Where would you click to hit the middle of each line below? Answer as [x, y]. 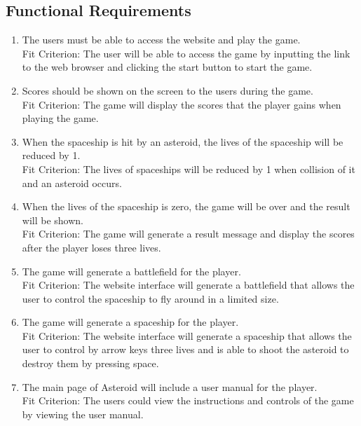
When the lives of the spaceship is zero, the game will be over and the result [186, 206]
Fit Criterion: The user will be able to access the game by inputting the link [186, 53]
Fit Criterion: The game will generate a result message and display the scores [188, 234]
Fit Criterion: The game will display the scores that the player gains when [182, 104]
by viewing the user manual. [83, 414]
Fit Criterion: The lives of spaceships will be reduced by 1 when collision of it [189, 169]
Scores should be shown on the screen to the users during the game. [168, 90]
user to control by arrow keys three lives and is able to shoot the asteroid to [185, 349]
